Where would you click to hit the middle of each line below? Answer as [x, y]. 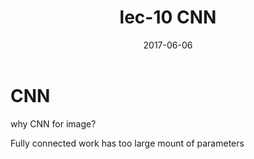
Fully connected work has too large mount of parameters [127, 143]
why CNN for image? [53, 123]
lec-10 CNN [168, 17]
